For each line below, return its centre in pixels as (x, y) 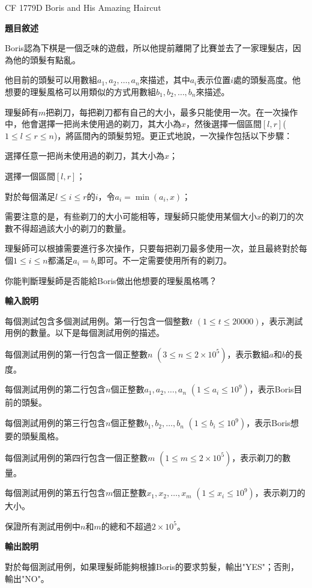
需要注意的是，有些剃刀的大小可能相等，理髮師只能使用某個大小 (131, 216)
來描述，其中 (165, 80)
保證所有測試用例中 (43, 526)
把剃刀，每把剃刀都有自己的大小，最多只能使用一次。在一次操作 (172, 112)
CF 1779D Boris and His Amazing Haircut (83, 7)
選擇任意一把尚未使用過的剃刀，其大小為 (85, 156)
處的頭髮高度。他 (267, 80)
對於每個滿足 (30, 196)
